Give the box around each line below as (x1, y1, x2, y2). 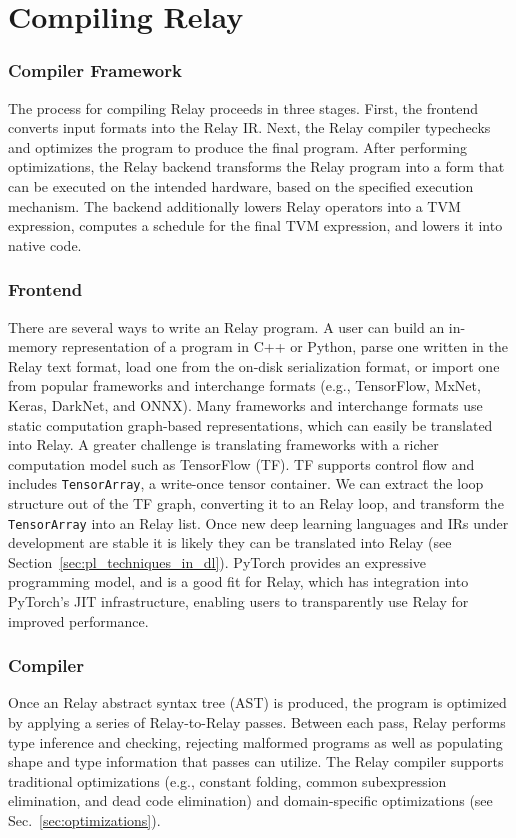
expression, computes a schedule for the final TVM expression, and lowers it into (8, 215, 503, 236)
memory (8, 336, 58, 357)
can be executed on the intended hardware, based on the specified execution (8, 175, 474, 196)
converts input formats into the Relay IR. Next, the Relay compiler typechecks (8, 117, 491, 138)
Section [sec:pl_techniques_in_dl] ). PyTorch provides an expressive (8, 551, 427, 572)
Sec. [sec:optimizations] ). (8, 809, 161, 830)
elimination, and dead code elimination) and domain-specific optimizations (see (8, 790, 493, 811)
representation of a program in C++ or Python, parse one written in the (62, 336, 509, 357)
